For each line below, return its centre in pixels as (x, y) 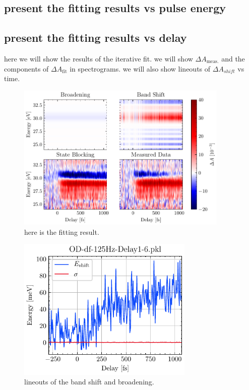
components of (26, 68)
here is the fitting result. (62, 232)
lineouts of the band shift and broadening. (89, 382)
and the (233, 58)
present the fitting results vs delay (96, 38)
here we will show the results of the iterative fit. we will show (99, 58)
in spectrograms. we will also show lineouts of (140, 68)
